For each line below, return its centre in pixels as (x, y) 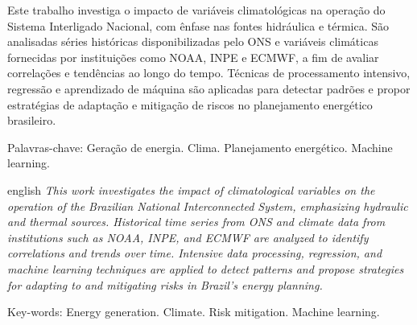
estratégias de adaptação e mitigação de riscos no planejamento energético (190, 104)
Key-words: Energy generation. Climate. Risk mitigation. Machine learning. (194, 312)
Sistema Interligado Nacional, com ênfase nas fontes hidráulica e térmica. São (198, 25)
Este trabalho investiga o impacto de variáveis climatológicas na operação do (196, 10)
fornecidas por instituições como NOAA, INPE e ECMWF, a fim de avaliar (193, 57)
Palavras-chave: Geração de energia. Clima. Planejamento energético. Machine (200, 147)
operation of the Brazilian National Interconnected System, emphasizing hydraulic (208, 206)
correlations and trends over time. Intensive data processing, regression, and (195, 253)
